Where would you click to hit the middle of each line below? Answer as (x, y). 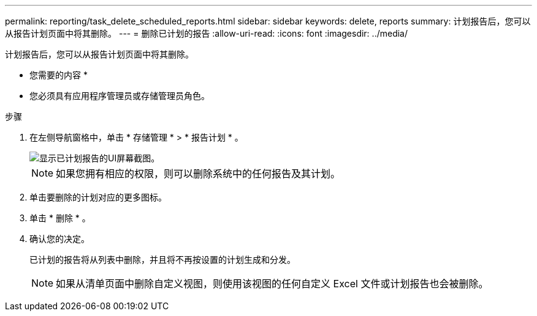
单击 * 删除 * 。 (60, 218)
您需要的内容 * (59, 75)
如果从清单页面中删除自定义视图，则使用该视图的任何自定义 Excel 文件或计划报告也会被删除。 (272, 284)
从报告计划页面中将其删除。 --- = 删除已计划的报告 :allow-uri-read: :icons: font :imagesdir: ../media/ (207, 33)
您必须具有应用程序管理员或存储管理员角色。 (120, 96)
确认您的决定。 (59, 239)
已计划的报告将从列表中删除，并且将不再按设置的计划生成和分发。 (162, 259)
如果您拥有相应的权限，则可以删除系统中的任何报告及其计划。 (198, 174)
